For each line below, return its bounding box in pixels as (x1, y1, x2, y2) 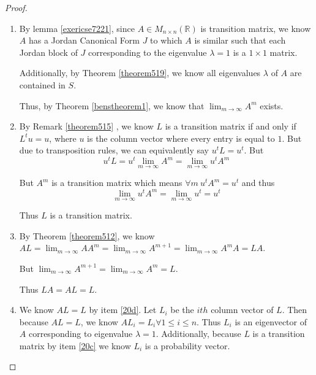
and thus (241, 176, 275, 189)
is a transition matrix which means (51, 176, 182, 189)
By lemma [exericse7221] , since (19, 21, 135, 34)
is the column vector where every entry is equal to (87, 131, 275, 144)
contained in (19, 78, 66, 91)
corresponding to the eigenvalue (88, 45, 207, 58)
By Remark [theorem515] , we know (19, 120, 154, 133)
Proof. (5, 1, 28, 14)
